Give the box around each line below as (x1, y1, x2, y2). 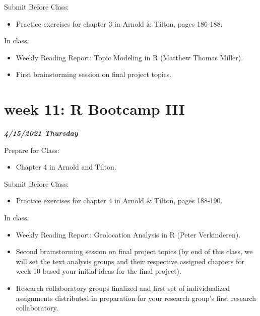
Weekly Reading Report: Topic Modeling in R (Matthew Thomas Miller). (16, 52, 243, 62)
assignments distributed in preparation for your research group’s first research (16, 292, 256, 303)
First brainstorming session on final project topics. (16, 69, 172, 80)
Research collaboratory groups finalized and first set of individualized (16, 283, 230, 293)
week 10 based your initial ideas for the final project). (16, 266, 181, 276)
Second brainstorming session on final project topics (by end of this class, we (16, 246, 253, 257)
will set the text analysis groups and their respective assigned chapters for (16, 256, 244, 266)
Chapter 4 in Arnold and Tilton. (16, 162, 116, 172)
